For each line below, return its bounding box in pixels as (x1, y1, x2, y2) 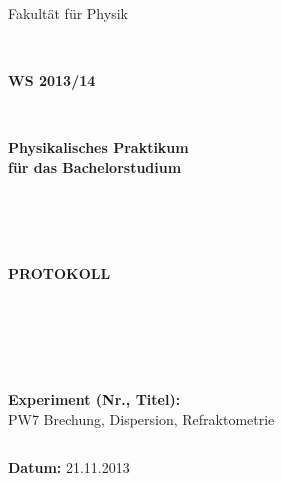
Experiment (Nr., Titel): (8, 389, 181, 410)
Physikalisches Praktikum (8, 137, 189, 158)
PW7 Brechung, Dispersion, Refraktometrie (8, 408, 275, 429)
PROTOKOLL (8, 263, 111, 284)
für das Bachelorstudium (8, 156, 182, 177)
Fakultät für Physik (8, 3, 128, 23)
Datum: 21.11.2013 (8, 456, 130, 477)
